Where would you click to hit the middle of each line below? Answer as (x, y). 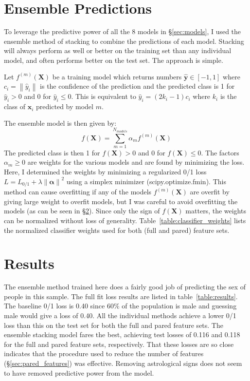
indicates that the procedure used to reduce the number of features (104, 353)
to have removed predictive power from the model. (79, 372)
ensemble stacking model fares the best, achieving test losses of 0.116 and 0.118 (122, 334)
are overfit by (210, 192)
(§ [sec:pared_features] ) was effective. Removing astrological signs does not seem (123, 363)
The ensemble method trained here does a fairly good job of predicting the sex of (125, 287)
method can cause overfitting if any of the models (78, 192)
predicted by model (65, 106)
